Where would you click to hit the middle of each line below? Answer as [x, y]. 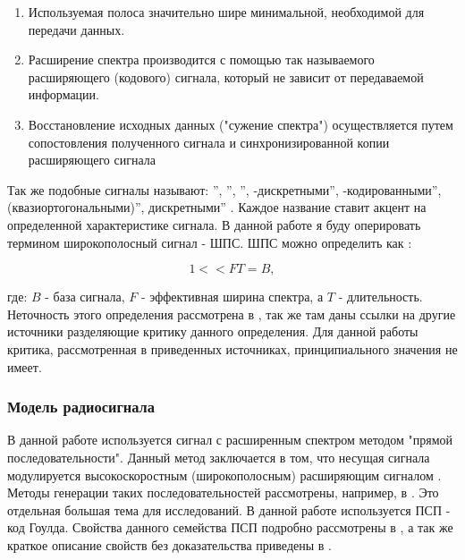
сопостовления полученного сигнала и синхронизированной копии [209, 142]
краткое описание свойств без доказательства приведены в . [169, 544]
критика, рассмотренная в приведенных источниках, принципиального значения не [232, 348]
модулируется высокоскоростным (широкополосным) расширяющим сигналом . [224, 475]
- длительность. [380, 297]
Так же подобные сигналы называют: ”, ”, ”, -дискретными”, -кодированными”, [224, 189]
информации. [63, 94]
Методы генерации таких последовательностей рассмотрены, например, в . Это [223, 492]
